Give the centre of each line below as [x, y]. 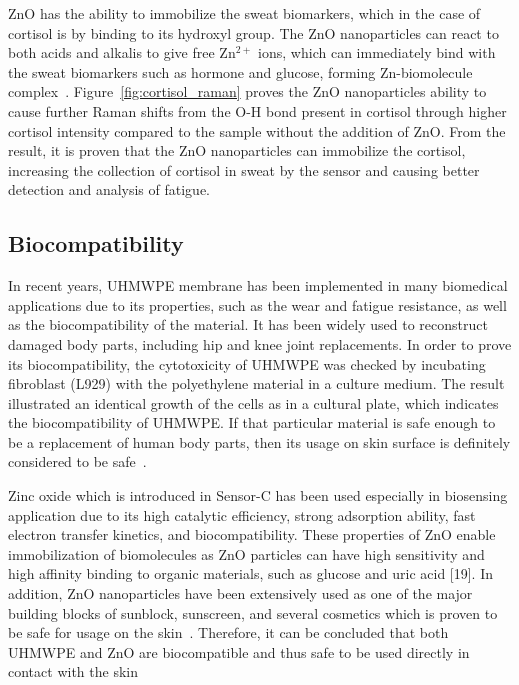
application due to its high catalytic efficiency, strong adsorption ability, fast [242, 514]
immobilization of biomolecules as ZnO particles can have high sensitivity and [246, 553]
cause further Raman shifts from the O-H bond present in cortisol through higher [257, 110]
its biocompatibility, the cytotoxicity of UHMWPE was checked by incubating [247, 363]
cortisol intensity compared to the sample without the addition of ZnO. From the [257, 130]
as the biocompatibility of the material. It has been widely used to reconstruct [248, 324]
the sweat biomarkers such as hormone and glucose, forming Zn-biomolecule [240, 71]
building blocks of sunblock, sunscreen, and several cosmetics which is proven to [253, 612]
